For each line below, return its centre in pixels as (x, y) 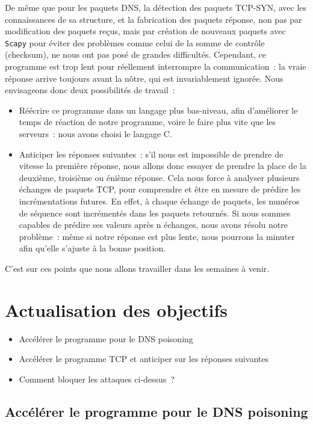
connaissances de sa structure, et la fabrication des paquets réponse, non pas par (153, 19)
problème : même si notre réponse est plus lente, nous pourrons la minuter (157, 236)
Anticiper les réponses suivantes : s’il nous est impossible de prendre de (151, 154)
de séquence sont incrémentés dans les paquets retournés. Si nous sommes (155, 213)
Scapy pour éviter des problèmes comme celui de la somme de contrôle (135, 42)
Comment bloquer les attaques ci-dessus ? (97, 379)
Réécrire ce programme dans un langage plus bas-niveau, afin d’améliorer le (158, 110)
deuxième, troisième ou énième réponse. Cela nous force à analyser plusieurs (159, 177)
